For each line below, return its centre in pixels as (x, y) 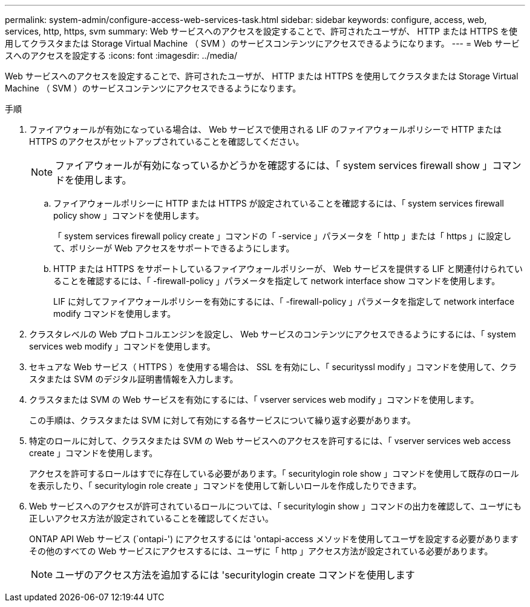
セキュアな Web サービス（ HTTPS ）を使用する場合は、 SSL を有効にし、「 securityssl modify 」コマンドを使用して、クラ (273, 367)
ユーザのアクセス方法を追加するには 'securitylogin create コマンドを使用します (235, 575)
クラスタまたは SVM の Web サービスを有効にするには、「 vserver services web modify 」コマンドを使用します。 (254, 400)
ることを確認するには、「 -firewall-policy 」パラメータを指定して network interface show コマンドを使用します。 (277, 281)
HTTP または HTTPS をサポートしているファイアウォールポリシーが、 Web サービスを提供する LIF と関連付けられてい (288, 269)
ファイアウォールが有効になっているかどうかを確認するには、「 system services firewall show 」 (274, 165)
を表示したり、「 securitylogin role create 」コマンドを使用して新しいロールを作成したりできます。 (225, 486)
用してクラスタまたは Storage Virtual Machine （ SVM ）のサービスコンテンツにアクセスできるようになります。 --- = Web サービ (262, 43)
